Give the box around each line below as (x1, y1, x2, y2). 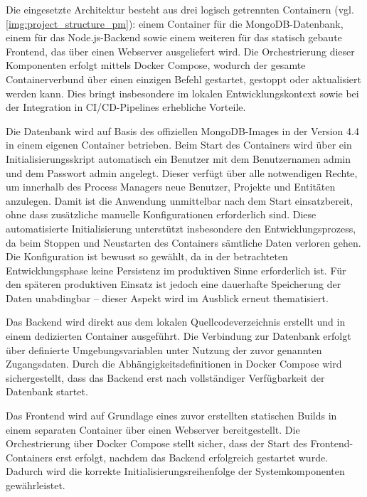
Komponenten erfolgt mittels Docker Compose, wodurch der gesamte (6, 58, 306, 73)
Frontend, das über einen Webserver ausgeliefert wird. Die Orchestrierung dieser (6, 43, 355, 58)
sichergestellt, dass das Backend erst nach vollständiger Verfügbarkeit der (6, 370, 325, 385)
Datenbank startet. (6, 384, 88, 399)
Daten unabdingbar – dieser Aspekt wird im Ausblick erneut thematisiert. (6, 290, 329, 305)
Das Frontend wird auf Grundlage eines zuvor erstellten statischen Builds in (6, 408, 337, 423)
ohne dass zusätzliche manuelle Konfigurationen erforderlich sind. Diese (6, 207, 317, 222)
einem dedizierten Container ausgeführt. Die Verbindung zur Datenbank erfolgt (6, 328, 351, 343)
